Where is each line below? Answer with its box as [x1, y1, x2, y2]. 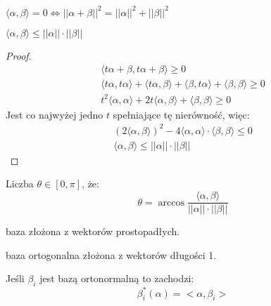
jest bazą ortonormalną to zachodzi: [39, 271, 194, 286]
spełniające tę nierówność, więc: [113, 107, 250, 121]
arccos [158, 197, 185, 208]
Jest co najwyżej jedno [6, 107, 103, 121]
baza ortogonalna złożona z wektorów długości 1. [6, 247, 217, 262]
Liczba [6, 176, 34, 191]
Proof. [6, 48, 32, 62]
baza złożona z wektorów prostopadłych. [6, 224, 180, 239]
